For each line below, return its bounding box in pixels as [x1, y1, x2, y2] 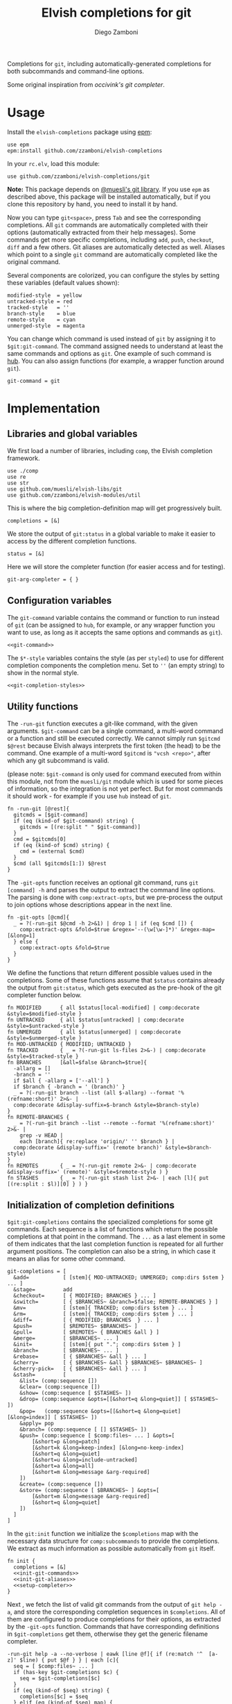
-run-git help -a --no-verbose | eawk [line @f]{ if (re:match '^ [7, 1650, 203, 1658]
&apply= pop [19, 1420, 54, 1427]
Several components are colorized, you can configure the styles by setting [7, 271, 220, 279]
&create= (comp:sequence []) [19, 1481, 104, 1488]
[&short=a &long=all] [32, 1463, 95, 1470]
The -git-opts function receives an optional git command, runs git [7, 878, 199, 887]
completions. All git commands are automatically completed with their [7, 220, 208, 229]
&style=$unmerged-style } [7, 1034, 82, 1042]
